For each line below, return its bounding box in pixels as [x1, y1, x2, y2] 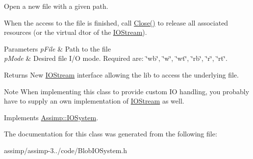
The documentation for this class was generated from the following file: [4, 129, 217, 139]
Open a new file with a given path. [4, 1, 108, 11]
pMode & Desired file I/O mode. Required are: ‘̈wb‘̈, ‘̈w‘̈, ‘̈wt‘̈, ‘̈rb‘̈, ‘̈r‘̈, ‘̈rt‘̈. [4, 53, 228, 63]
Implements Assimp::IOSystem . [4, 112, 99, 122]
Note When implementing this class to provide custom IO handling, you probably [4, 86, 250, 96]
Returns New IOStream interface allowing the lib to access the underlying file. [4, 69, 239, 79]
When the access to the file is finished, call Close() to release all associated [4, 17, 228, 27]
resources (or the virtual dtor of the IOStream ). [4, 27, 147, 37]
